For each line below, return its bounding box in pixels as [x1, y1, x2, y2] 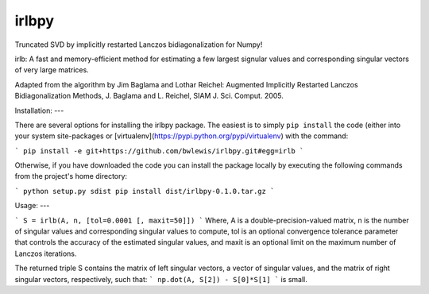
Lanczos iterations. [14, 249, 77, 258]
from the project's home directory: [14, 172, 127, 181]
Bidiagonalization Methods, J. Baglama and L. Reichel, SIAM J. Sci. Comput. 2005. [14, 91, 284, 101]
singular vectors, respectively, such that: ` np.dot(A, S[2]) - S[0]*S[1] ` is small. [14, 274, 307, 284]
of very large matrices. [14, 65, 89, 75]
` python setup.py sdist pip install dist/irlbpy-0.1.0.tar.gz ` [14, 187, 275, 195]
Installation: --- [14, 106, 64, 115]
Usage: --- [14, 201, 50, 211]
